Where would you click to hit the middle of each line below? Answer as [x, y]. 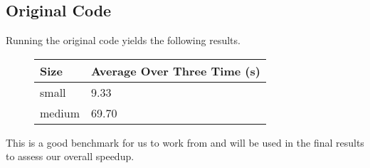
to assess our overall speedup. [70, 156]
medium [60, 112]
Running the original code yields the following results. [123, 40]
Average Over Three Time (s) [176, 70]
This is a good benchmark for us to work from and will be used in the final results [185, 142]
